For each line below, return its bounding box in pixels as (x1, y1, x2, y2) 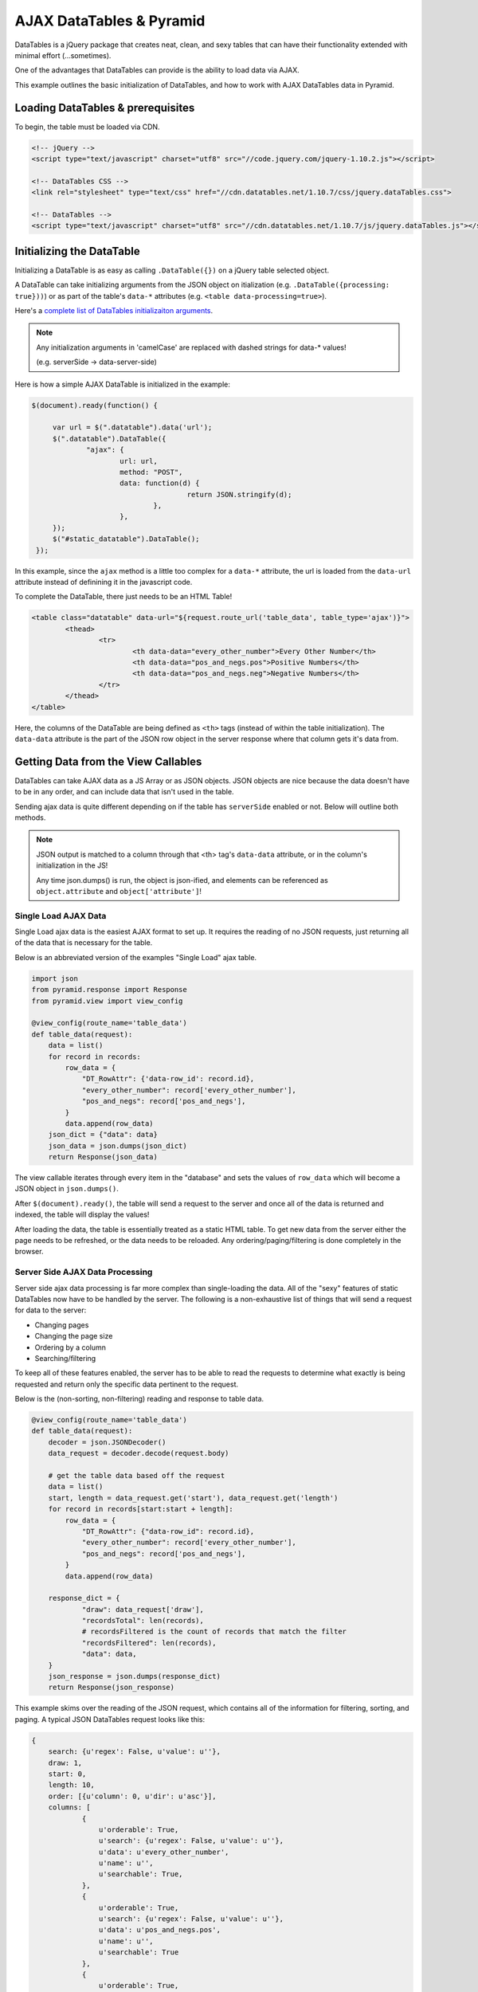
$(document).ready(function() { (31, 401, 159, 410)
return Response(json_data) (48, 1152, 159, 1162)
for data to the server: (14, 1305, 87, 1315)
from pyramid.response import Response (31, 985, 187, 994)
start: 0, (48, 1769, 87, 1778)
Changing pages (34, 1320, 89, 1330)
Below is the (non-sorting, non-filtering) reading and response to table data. (14, 1394, 264, 1404)
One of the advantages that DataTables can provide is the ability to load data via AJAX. (14, 65, 300, 75)
